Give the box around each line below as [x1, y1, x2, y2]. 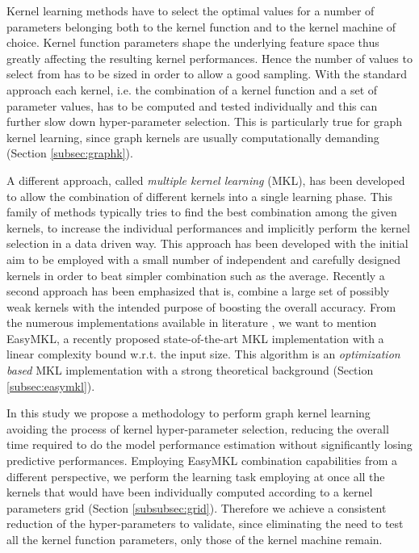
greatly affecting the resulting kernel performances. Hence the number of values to [6, 49, 413, 66]
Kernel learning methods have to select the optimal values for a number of [6, 2, 375, 19]
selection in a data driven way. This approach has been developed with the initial [6, 235, 409, 252]
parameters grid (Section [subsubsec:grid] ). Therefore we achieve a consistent [6, 499, 387, 516]
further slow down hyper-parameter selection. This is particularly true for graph [6, 113, 402, 130]
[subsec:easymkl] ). [6, 377, 95, 394]
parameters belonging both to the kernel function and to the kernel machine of [6, 18, 396, 35]
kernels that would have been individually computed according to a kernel [6, 484, 373, 501]
